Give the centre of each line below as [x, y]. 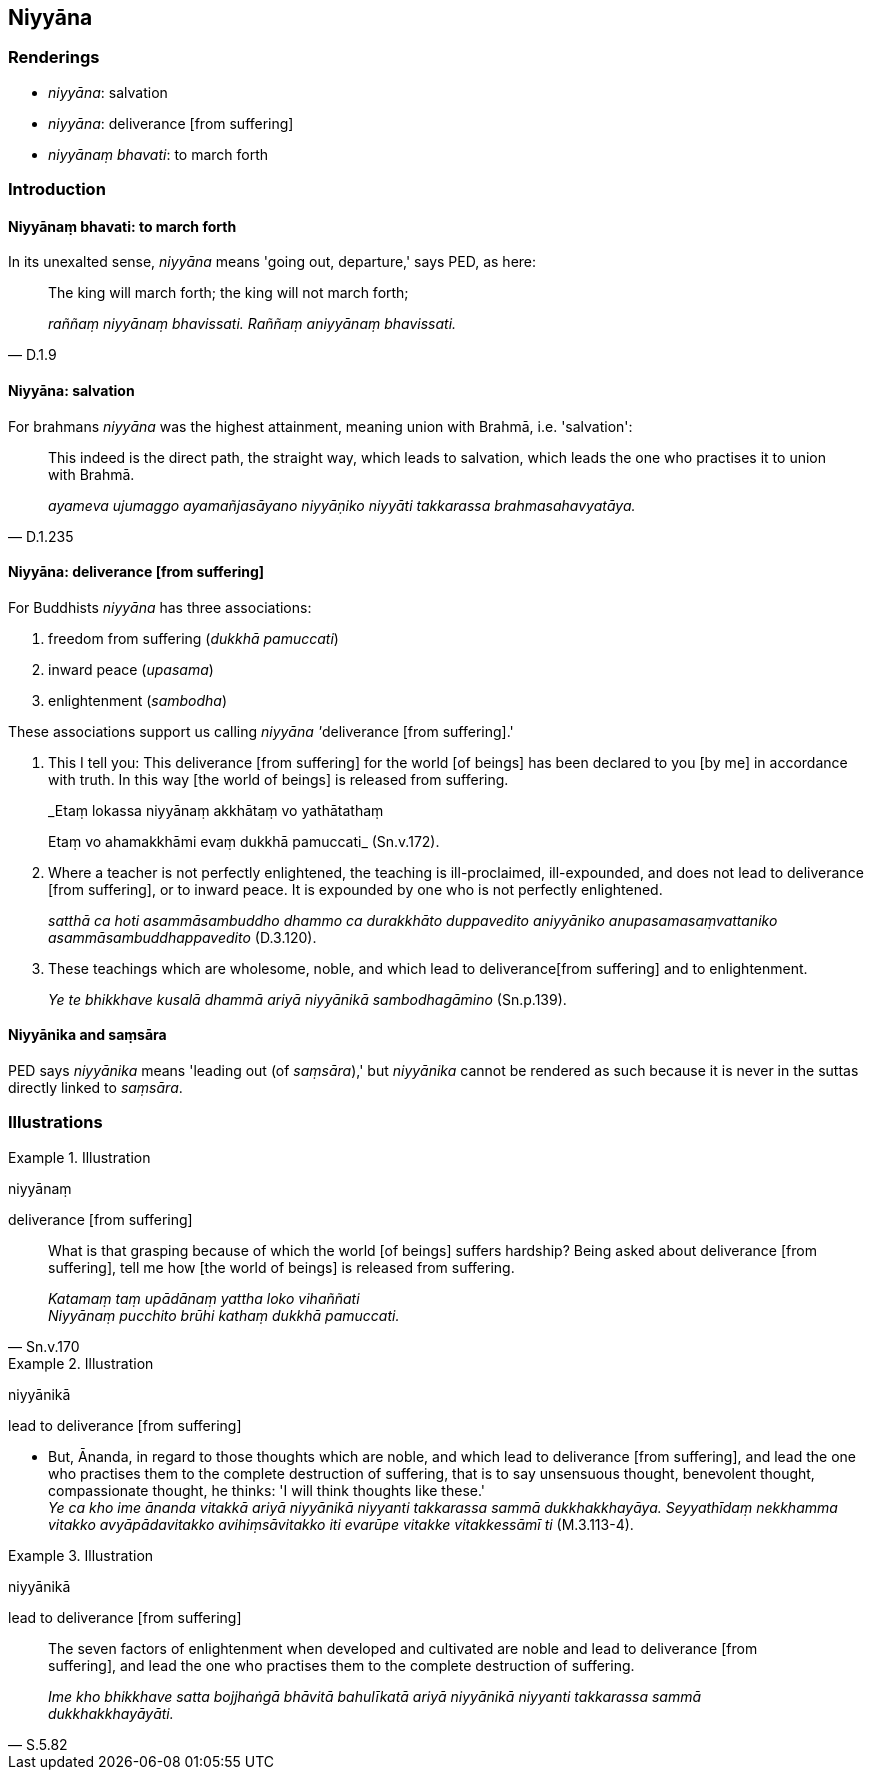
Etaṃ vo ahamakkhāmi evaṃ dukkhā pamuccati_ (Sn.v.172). [244, 841]
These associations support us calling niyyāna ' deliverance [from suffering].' [261, 731]
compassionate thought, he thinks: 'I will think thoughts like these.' [267, 1490]
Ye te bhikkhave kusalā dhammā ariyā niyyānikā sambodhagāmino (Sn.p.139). [307, 999]
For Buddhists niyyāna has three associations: [160, 607]
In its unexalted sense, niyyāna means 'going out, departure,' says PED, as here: [272, 262]
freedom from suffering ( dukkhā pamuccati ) [193, 638]
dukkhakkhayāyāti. [111, 1713]
